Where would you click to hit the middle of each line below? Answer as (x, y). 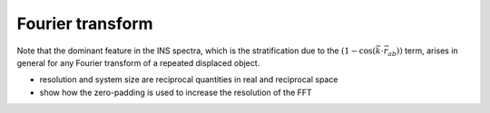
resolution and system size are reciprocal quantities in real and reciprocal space (189, 80)
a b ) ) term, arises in (422, 52)
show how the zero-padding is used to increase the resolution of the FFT (176, 92)
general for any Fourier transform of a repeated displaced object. (138, 62)
